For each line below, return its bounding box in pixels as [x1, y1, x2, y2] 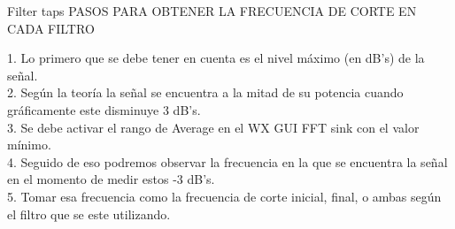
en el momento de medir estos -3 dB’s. [7, 170, 215, 188]
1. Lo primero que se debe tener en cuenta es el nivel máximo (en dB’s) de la [7, 49, 425, 67]
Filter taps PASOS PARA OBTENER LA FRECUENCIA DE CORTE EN [7, 2, 417, 19]
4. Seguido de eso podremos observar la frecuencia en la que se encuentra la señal [7, 152, 448, 171]
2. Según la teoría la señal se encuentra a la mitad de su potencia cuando [7, 83, 404, 102]
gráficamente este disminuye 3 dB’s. [7, 100, 201, 118]
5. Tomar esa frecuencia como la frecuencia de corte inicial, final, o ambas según [7, 187, 442, 205]
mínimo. [7, 135, 51, 154]
